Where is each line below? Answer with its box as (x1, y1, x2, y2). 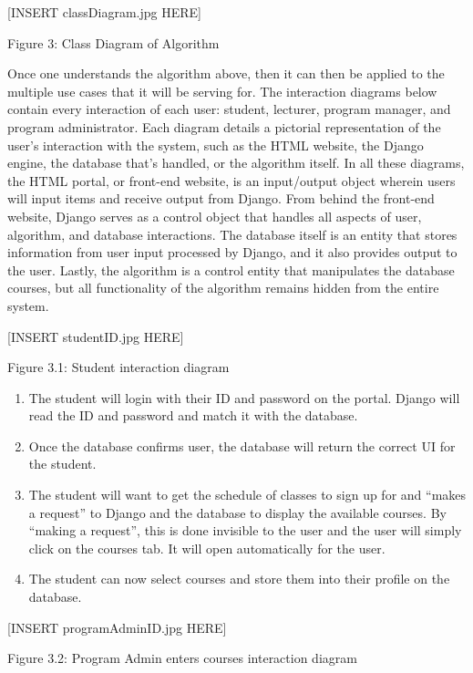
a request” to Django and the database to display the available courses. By (28, 502, 447, 522)
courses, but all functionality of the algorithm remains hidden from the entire (7, 278, 439, 297)
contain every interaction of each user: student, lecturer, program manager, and (7, 99, 451, 119)
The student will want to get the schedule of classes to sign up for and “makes (28, 485, 467, 504)
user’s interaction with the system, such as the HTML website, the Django (7, 135, 424, 154)
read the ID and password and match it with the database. (28, 406, 358, 425)
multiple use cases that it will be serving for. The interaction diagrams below (7, 81, 437, 100)
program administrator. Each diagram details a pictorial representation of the (7, 117, 441, 136)
